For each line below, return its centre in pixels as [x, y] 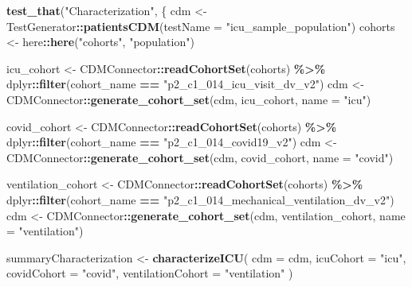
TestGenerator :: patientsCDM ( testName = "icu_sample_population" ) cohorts [201, 26]
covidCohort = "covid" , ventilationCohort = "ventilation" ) [150, 273]
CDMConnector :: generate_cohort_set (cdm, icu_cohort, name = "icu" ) [189, 99]
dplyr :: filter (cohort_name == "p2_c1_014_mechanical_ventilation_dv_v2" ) [200, 199]
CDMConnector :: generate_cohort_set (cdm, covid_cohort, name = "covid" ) [200, 157]
